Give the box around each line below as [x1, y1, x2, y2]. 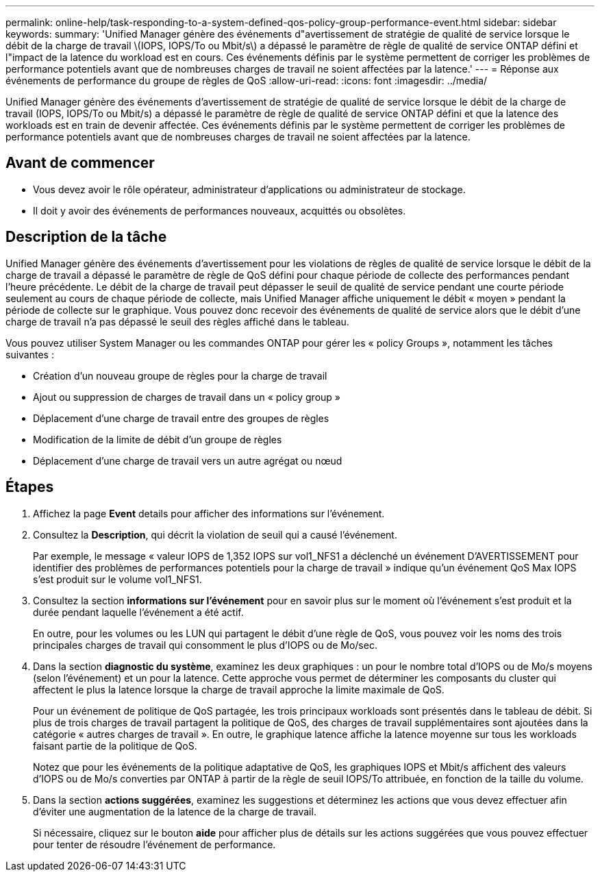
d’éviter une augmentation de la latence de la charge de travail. [33, 805, 316, 817]
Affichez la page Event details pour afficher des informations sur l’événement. [33, 507, 385, 519]
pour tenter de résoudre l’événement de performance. [33, 838, 276, 850]
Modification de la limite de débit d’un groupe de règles [33, 433, 282, 445]
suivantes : [5, 348, 54, 360]
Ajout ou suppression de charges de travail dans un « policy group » [33, 391, 340, 403]
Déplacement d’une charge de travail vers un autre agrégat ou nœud [33, 454, 342, 467]
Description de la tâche [5, 228, 167, 246]
